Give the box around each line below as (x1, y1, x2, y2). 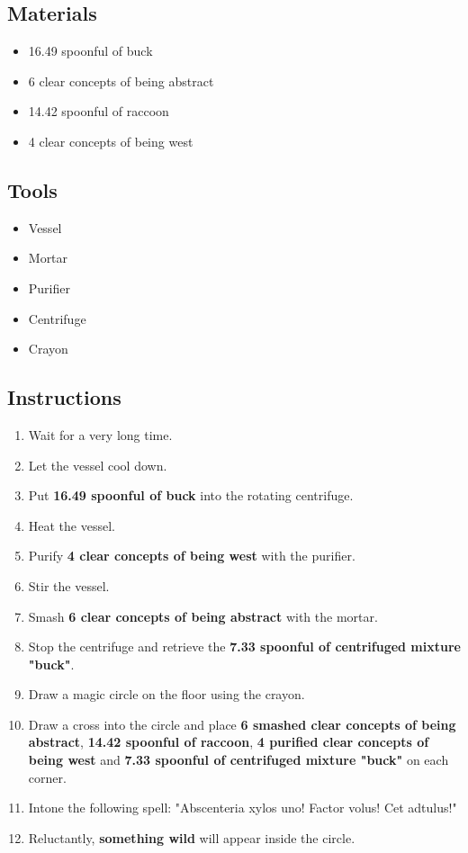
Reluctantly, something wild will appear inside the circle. (28, 828, 355, 847)
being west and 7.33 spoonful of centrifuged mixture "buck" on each (28, 750, 449, 769)
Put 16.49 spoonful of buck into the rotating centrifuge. (28, 486, 354, 505)
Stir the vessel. (28, 576, 110, 595)
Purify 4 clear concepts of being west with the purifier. (28, 546, 355, 565)
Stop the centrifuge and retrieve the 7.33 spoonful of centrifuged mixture (28, 637, 461, 656)
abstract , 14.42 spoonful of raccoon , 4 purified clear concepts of (28, 732, 429, 751)
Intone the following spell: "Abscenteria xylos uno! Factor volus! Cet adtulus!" (28, 798, 457, 817)
